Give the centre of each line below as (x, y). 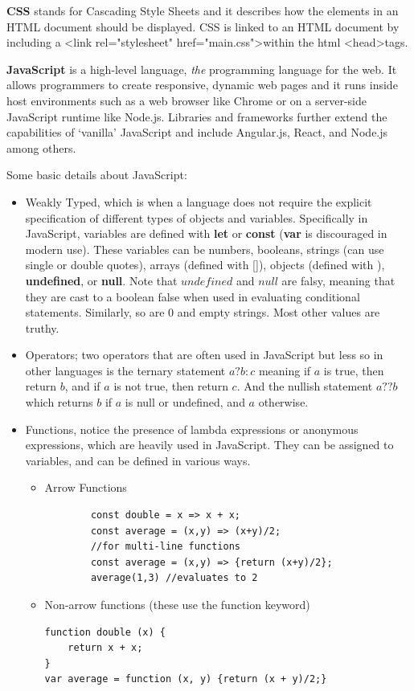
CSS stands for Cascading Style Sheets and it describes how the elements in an (203, 10)
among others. (41, 147)
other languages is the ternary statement (125, 370)
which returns (59, 402)
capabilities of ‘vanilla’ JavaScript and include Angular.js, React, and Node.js (197, 132)
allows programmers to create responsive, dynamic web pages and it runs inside (202, 85)
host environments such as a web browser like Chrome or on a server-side (187, 100)
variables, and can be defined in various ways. (138, 460)
